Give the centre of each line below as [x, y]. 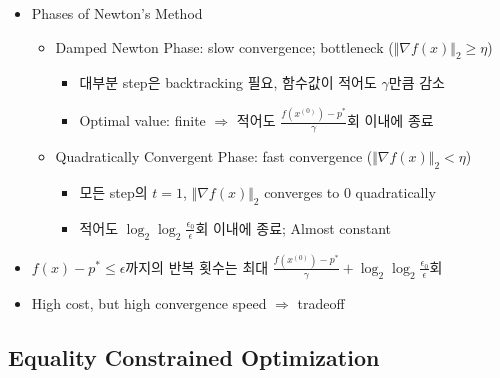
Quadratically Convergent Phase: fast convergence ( [214, 156]
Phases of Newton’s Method [117, 13]
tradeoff [321, 302]
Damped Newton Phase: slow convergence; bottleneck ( [224, 46]
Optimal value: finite [142, 120]
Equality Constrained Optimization [194, 356]
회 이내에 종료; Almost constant [293, 227]
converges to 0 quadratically [350, 191]
